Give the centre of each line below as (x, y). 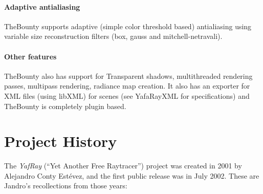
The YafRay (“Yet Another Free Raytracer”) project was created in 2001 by (123, 166)
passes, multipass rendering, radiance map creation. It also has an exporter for (127, 86)
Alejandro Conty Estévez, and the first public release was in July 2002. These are (132, 175)
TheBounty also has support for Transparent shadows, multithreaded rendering (128, 76)
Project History (61, 141)
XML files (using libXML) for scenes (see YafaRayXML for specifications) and (127, 95)
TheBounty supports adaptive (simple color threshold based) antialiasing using (128, 26)
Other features (30, 56)
